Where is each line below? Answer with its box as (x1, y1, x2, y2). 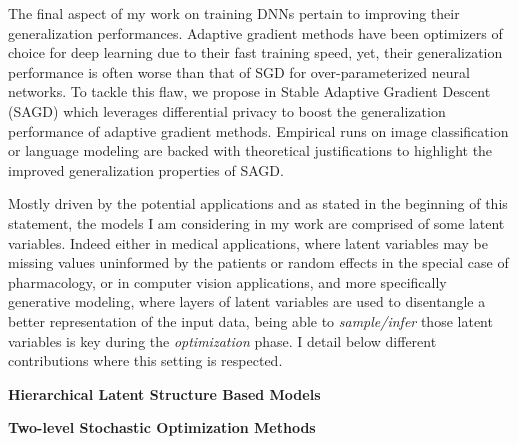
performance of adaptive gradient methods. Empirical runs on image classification (8, 120, 509, 141)
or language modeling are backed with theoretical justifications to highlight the (8, 140, 493, 161)
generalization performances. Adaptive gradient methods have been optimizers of (8, 22, 503, 43)
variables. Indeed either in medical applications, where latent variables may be (8, 232, 488, 253)
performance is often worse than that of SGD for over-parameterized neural (8, 61, 470, 82)
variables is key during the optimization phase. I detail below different (8, 330, 437, 351)
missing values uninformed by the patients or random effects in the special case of (8, 252, 509, 273)
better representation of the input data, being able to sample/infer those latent (8, 310, 493, 331)
